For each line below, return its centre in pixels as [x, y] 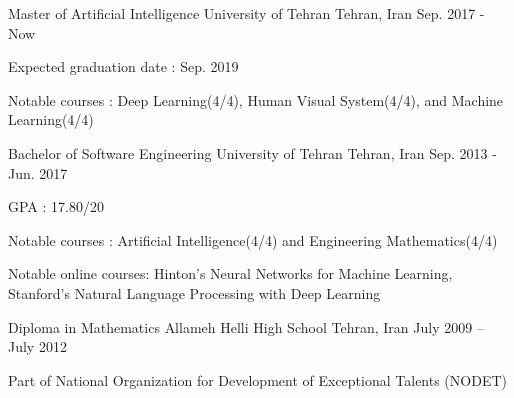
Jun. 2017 [38, 172]
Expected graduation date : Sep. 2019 [123, 66]
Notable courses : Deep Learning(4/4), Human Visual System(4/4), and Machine [256, 99]
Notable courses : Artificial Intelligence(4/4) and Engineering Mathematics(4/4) [253, 239]
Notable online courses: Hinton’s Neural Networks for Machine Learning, [230, 273]
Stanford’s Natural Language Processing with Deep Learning [194, 292]
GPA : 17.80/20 [56, 206]
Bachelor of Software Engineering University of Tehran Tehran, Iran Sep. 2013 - [252, 152]
